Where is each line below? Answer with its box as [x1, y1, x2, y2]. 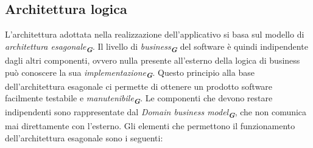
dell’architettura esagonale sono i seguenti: [5, 132, 163, 144]
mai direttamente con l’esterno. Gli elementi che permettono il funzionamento [5, 119, 295, 132]
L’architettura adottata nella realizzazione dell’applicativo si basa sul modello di [5, 28, 304, 41]
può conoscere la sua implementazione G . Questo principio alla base [5, 66, 255, 81]
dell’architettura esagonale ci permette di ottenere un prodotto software [5, 79, 273, 92]
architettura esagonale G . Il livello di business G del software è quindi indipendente [5, 39, 308, 55]
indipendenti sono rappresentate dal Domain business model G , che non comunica [5, 106, 307, 121]
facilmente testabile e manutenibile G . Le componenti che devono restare [5, 92, 273, 107]
